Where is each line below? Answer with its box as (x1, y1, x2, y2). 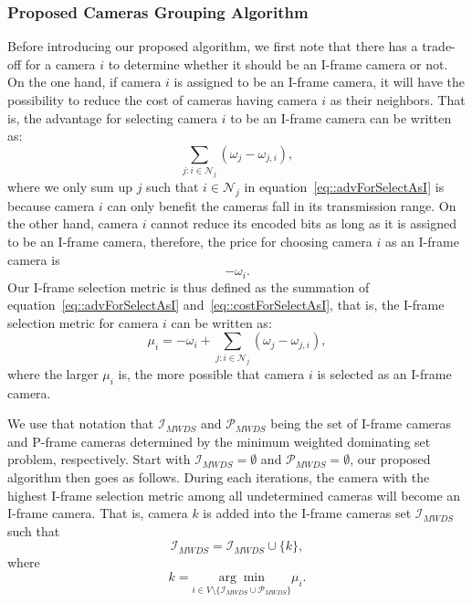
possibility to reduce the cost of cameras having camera (7, 90, 318, 109)
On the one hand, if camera (7, 72, 162, 91)
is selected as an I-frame (317, 364, 452, 383)
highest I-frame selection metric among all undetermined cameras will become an (7, 485, 461, 504)
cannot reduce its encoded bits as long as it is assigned (151, 214, 456, 233)
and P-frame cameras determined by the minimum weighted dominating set (7, 431, 431, 450)
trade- (422, 37, 456, 56)
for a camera (25, 54, 96, 73)
